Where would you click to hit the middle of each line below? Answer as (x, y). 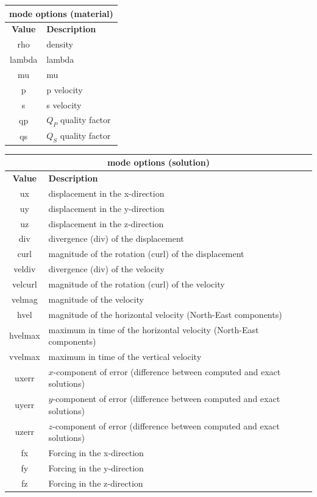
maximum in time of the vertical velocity (125, 356)
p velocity (65, 89)
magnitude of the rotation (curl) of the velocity (137, 284)
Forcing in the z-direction (96, 483)
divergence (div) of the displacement (116, 238)
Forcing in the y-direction (96, 467)
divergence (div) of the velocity (106, 269)
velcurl (25, 284)
